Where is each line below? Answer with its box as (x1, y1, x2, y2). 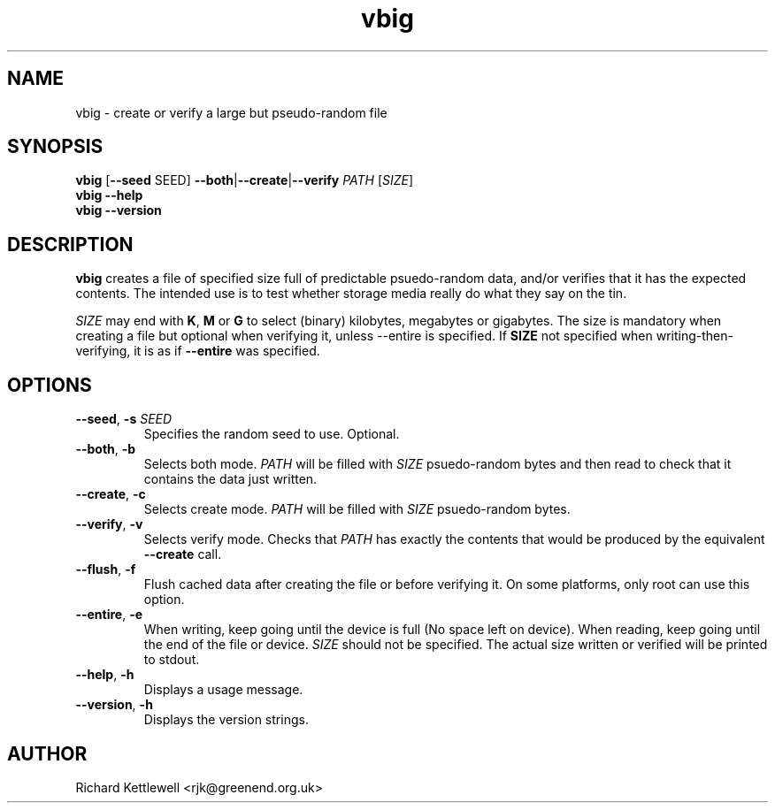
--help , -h (75, 667, 134, 683)
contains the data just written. (143, 471, 318, 487)
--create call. (143, 546, 222, 562)
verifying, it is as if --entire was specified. (75, 343, 320, 359)
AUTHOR (7, 742, 88, 765)
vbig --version (75, 202, 162, 218)
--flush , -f (75, 562, 136, 577)
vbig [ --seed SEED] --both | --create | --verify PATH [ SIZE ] (75, 172, 414, 188)
